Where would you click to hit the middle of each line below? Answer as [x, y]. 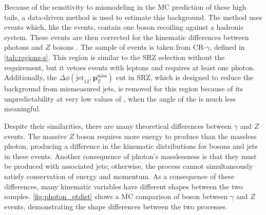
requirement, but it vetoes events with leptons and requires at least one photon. [130, 67]
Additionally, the [31, 77]
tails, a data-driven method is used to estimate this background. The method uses [133, 17]
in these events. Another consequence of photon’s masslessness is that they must [130, 156]
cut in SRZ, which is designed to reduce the [185, 77]
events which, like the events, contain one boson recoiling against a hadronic [124, 27]
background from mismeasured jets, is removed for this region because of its [124, 89]
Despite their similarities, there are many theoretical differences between [118, 125]
